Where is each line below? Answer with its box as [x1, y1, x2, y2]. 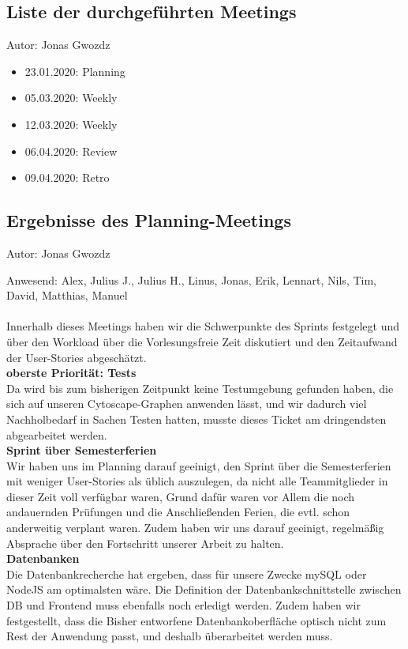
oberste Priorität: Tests [6, 364, 137, 381]
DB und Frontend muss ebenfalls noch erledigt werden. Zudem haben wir [6, 597, 361, 613]
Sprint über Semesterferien [6, 442, 157, 458]
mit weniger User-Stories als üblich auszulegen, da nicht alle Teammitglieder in [6, 473, 388, 489]
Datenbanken [6, 550, 80, 567]
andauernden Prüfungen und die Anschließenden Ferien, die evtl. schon [6, 504, 350, 520]
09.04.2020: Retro [24, 169, 110, 186]
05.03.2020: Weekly [24, 89, 118, 106]
